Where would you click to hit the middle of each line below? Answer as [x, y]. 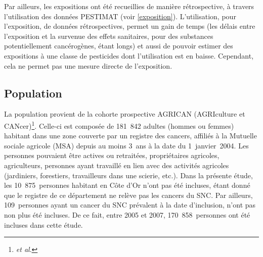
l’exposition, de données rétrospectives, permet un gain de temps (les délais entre [130, 26]
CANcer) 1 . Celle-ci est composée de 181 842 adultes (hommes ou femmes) [119, 125]
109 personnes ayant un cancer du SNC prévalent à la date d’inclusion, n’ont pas [130, 205]
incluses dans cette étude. [43, 224]
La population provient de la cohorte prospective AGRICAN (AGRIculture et [125, 114]
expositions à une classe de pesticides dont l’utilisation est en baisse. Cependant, [129, 55]
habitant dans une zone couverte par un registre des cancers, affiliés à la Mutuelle [130, 136]
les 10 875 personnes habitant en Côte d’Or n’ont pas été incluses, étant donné [127, 185]
